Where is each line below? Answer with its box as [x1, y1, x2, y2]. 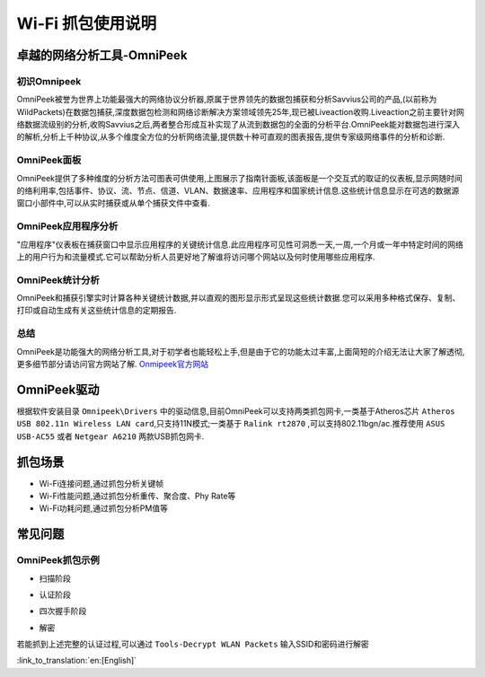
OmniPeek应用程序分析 [16, 220, 119, 233]
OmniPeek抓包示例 [16, 554, 101, 567]
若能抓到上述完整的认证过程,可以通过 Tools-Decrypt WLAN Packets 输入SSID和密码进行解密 [16, 638, 369, 650]
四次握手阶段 [39, 606, 87, 617]
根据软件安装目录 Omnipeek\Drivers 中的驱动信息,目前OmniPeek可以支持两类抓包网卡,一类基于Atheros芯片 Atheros [16, 405, 455, 417]
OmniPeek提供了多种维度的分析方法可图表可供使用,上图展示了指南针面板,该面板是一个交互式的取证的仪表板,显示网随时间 [16, 172, 463, 183]
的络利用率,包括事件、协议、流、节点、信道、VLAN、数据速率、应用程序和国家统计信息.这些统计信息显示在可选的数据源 [16, 185, 460, 197]
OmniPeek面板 [16, 154, 82, 166]
